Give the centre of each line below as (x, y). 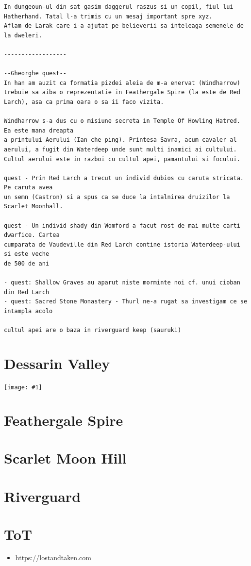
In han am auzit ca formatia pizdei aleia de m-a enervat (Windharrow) (122, 83)
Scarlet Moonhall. (33, 207)
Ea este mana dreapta (39, 130)
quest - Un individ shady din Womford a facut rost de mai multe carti (122, 225)
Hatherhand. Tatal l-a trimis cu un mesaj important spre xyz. (108, 16)
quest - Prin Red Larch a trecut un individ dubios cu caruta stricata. (124, 178)
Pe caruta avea (28, 188)
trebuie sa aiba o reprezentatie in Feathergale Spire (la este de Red (122, 92)
